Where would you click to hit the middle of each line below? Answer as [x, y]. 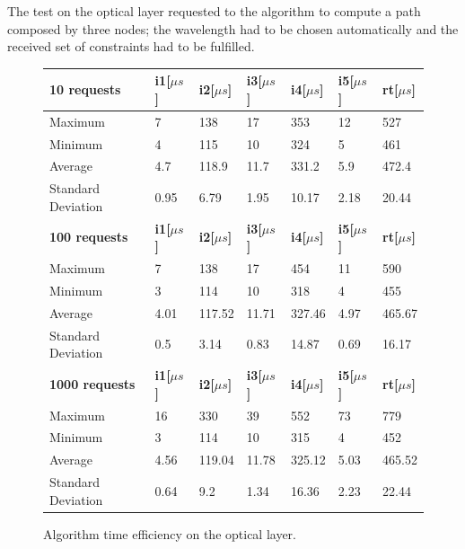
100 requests [89, 237]
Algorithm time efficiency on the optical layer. [170, 533]
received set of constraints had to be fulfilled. [131, 46]
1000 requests [92, 383]
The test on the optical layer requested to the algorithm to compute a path [214, 11]
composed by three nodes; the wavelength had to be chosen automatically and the [233, 28]
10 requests [85, 89]
